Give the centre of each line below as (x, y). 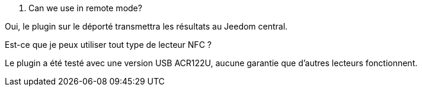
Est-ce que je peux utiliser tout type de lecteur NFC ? (108, 45)
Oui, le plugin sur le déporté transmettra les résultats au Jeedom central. (146, 26)
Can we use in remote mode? (85, 8)
